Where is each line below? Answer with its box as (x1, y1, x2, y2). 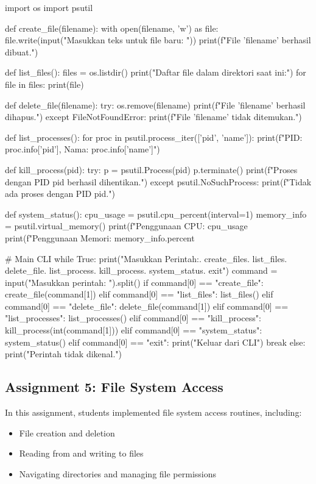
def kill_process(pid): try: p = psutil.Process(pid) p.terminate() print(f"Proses (5, 163, 298, 176)
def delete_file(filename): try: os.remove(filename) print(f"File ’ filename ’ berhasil (5, 98, 306, 111)
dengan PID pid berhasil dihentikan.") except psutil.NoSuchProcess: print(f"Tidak (5, 175, 312, 188)
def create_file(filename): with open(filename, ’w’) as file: (5, 21, 219, 34)
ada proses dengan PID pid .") (5, 187, 115, 200)
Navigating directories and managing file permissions (19, 467, 217, 480)
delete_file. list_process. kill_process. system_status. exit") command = (5, 264, 278, 277)
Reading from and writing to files (19, 447, 144, 460)
